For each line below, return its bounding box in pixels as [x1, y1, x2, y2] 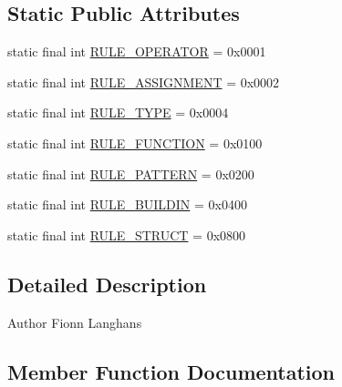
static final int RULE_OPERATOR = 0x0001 [7, 42, 266, 61]
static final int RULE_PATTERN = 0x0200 [7, 164, 254, 183]
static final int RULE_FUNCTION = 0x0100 [7, 133, 263, 152]
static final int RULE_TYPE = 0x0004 [7, 103, 229, 122]
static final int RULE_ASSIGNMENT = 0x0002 [7, 72, 280, 91]
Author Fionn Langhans [7, 312, 142, 331]
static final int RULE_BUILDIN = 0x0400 [7, 195, 247, 214]
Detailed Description [7, 270, 207, 298]
